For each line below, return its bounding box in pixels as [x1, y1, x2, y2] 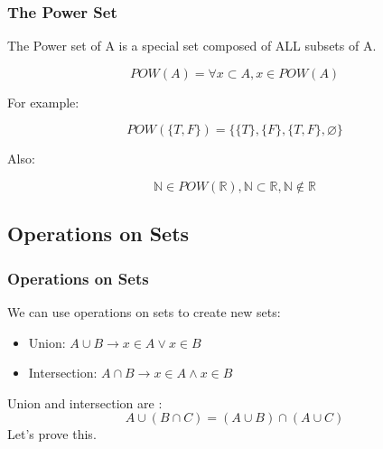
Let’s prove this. [7, 425, 97, 444]
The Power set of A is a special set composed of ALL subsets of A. [7, 36, 377, 55]
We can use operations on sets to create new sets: [7, 303, 281, 321]
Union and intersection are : [7, 393, 163, 412]
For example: [7, 92, 79, 111]
